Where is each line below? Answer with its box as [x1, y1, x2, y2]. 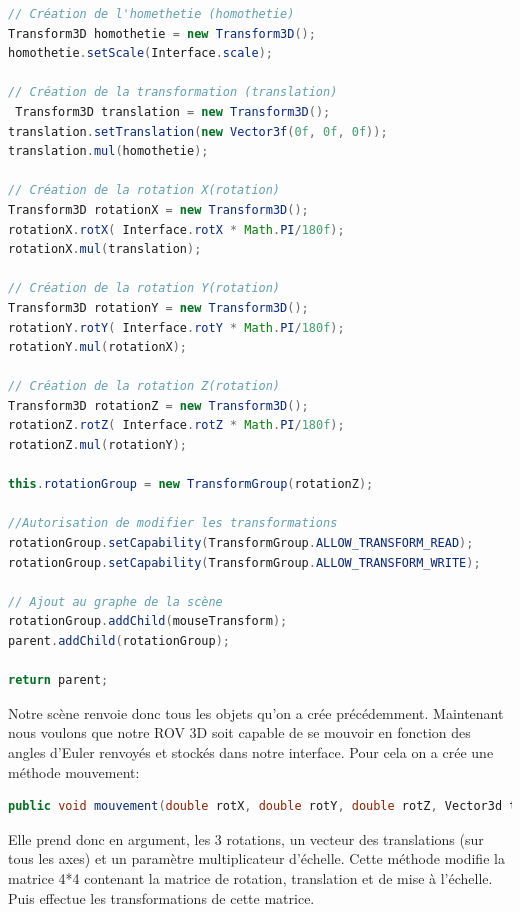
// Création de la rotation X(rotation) [8, 183, 281, 198]
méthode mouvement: [8, 761, 140, 782]
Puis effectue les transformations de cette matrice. [8, 887, 315, 908]
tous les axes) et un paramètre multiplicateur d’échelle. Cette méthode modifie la [8, 848, 505, 869]
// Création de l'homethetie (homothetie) [8, 7, 295, 21]
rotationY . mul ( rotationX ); [8, 340, 188, 355]
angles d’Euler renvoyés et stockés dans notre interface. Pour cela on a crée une [8, 741, 494, 762]
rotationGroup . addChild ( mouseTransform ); [8, 614, 288, 629]
